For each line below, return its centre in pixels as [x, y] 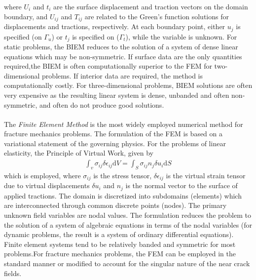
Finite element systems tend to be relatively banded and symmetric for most [120, 244]
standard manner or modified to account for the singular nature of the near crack [127, 263]
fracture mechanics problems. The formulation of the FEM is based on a [113, 134]
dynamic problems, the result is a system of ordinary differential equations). [119, 234]
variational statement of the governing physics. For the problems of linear [115, 143]
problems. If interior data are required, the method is [122, 75]
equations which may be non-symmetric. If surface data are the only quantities [123, 56]
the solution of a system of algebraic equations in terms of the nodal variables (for [128, 224]
